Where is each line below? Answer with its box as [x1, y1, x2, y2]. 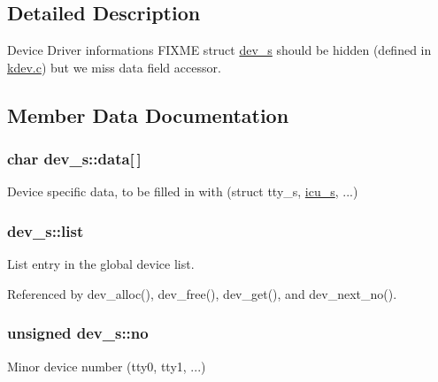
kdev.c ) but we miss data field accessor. [7, 57, 221, 76]
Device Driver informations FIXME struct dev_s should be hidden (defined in [7, 41, 432, 59]
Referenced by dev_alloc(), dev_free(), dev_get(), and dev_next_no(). [7, 284, 397, 302]
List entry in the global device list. [7, 255, 195, 273]
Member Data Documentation [7, 101, 289, 128]
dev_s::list [7, 219, 84, 241]
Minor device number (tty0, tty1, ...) [7, 356, 206, 375]
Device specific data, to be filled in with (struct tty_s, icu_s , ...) [7, 182, 358, 201]
